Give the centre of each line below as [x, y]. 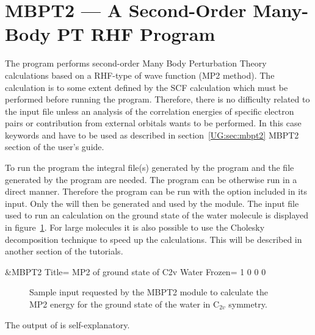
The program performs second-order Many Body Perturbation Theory [136, 63]
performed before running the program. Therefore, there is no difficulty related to [157, 99]
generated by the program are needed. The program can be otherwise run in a [151, 179]
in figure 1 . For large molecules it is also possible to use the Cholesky [135, 227]
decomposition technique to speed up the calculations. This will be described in [154, 239]
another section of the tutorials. [64, 251]
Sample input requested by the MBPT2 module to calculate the [149, 292]
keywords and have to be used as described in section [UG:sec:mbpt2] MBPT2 [152, 135]
